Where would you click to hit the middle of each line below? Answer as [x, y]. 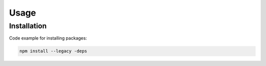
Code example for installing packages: [48, 38]
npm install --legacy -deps [53, 51]
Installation [28, 26]
